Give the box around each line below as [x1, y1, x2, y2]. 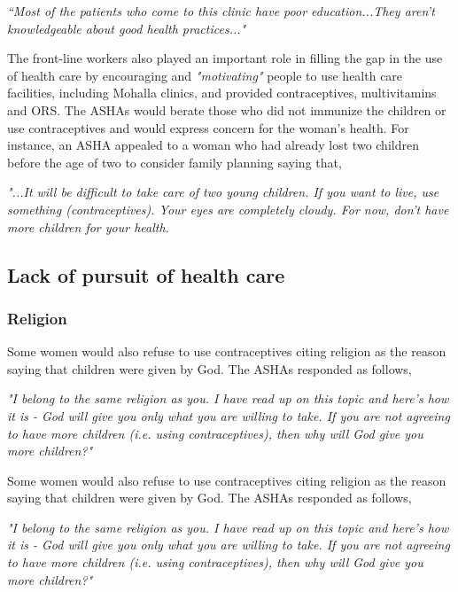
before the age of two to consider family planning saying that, [7, 152, 342, 171]
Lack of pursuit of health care [7, 261, 285, 288]
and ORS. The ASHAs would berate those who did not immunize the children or [7, 100, 446, 119]
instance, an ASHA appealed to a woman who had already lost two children [7, 136, 419, 154]
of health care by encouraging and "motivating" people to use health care [7, 66, 403, 84]
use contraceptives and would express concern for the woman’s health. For [7, 118, 409, 136]
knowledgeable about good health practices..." [7, 19, 246, 37]
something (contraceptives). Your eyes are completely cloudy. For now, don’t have [7, 199, 449, 218]
